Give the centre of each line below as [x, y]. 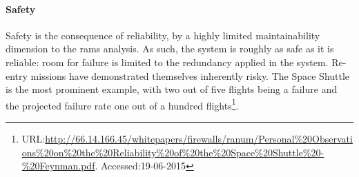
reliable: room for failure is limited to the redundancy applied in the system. [167, 62]
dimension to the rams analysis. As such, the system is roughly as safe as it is [170, 49]
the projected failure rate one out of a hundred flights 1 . [122, 104]
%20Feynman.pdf [58, 166]
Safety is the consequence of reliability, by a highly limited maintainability [163, 35]
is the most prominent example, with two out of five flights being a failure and [172, 89]
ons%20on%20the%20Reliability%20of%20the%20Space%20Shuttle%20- [173, 152]
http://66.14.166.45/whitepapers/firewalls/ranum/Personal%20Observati [199, 139]
